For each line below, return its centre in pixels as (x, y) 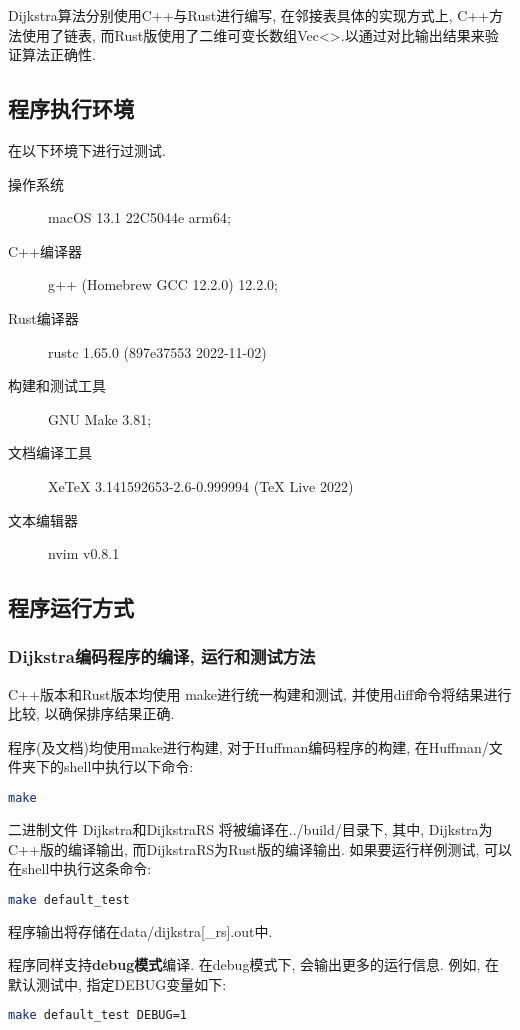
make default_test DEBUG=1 (97, 1015)
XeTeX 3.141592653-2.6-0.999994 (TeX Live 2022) (201, 485)
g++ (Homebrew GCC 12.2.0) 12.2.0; (163, 284)
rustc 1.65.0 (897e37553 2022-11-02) (157, 351)
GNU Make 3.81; (100, 418)
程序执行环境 (71, 108)
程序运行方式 (71, 607)
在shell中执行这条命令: (80, 868)
